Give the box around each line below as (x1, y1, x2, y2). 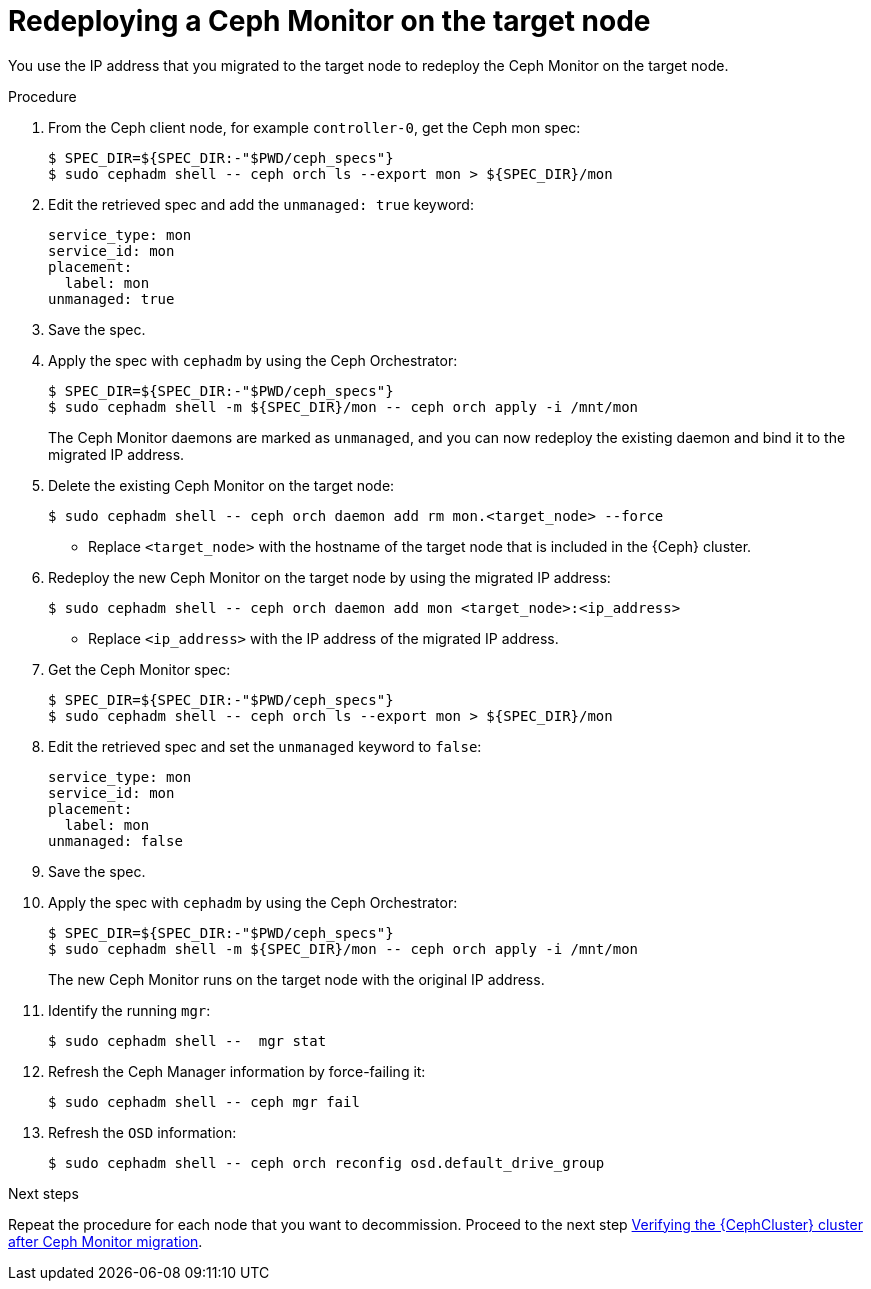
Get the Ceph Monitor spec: (48, 660, 231, 678)
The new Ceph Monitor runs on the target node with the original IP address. (48, 970, 545, 988)
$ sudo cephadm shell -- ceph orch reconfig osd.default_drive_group (48, 1154, 605, 1171)
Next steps (8, 1184, 79, 1202)
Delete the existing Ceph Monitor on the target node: (48, 476, 395, 494)
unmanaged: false (48, 832, 183, 849)
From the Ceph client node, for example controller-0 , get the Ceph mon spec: (48, 118, 581, 136)
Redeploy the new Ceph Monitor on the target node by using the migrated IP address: (48, 568, 611, 586)
